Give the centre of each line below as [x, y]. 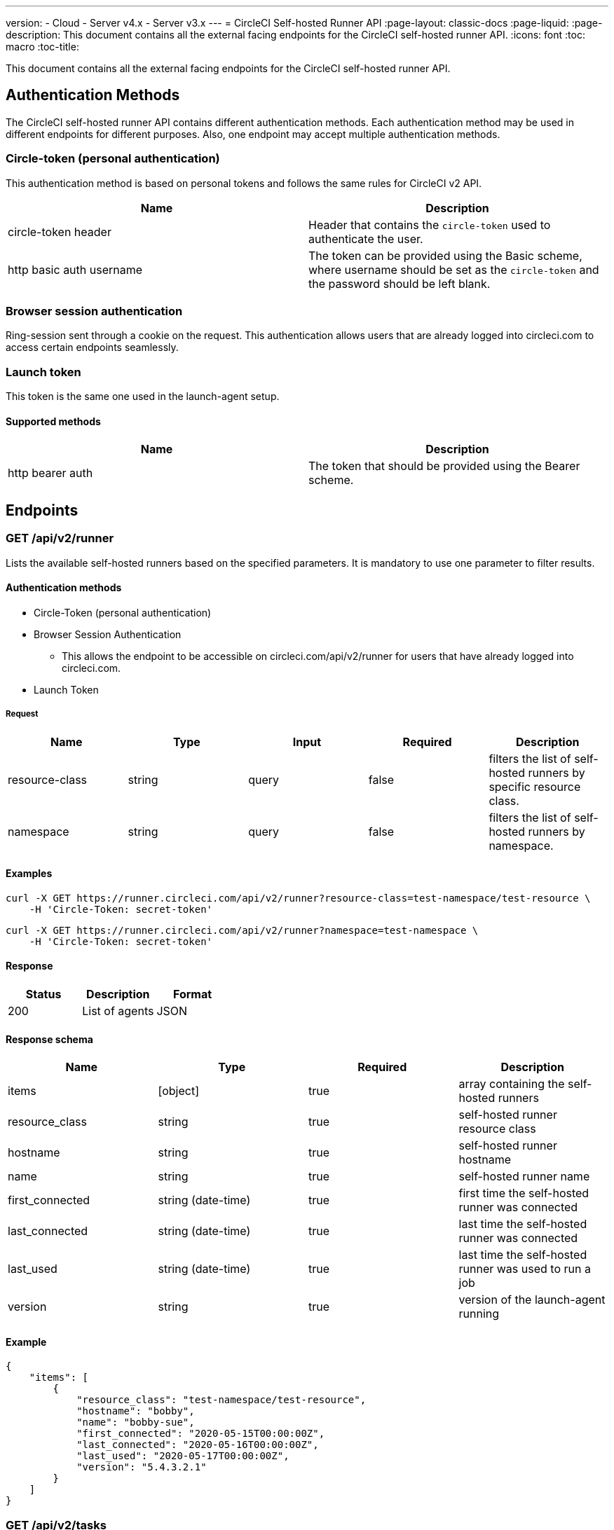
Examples [29, 874]
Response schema [49, 1039]
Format [192, 994]
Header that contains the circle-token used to [430, 225]
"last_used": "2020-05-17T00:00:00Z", [183, 1456]
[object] [178, 1091]
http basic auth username [75, 269]
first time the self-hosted [524, 1193]
